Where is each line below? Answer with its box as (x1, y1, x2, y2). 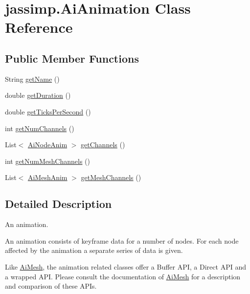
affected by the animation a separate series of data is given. (5, 245, 183, 255)
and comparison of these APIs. (5, 281, 97, 291)
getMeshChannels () (81, 172, 141, 182)
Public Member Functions (5, 50, 139, 66)
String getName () (5, 73, 60, 84)
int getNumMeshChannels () (5, 156, 91, 166)
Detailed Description (5, 196, 112, 211)
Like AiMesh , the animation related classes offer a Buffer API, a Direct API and (5, 261, 246, 271)
